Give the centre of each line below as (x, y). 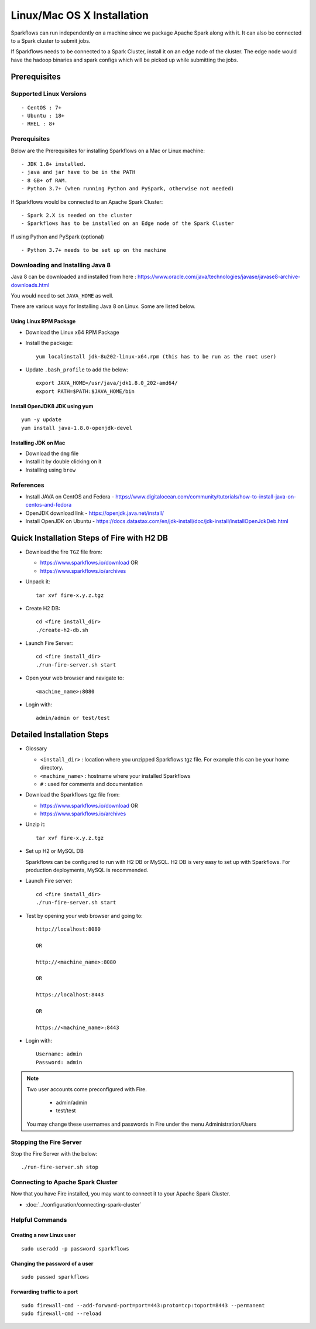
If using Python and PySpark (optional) (58, 237)
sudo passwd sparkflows (55, 1277)
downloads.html (30, 285)
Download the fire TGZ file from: (64, 552)
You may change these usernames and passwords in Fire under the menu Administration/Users (142, 1124)
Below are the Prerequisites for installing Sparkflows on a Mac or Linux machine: (108, 151)
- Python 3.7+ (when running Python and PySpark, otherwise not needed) (128, 189)
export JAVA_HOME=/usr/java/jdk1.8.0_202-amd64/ (107, 383)
